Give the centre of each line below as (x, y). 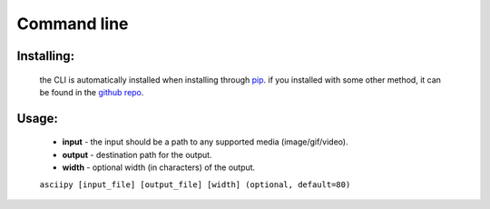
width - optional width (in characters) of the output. (159, 167)
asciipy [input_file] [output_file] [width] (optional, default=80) (195, 184)
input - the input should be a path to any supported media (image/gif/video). (205, 142)
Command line (73, 24)
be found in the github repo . (92, 92)
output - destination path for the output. (137, 154)
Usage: (38, 118)
